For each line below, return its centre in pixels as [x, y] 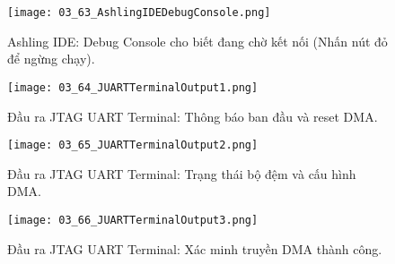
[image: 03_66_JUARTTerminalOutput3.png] [133, 220]
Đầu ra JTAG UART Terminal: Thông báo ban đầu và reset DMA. [193, 116]
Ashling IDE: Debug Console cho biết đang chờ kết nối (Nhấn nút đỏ [197, 41]
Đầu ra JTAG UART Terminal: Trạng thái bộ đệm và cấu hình [182, 173]
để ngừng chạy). [51, 59]
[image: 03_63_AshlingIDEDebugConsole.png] [139, 13]
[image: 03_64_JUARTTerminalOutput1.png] [133, 87]
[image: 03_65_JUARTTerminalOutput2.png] [133, 145]
